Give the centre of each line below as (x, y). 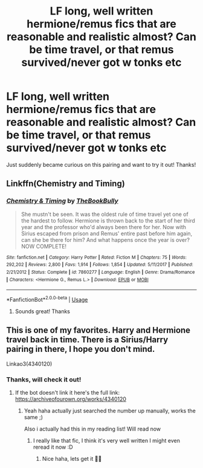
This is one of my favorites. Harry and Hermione (98, 330)
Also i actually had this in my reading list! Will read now (92, 429)
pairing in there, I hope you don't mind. (81, 349)
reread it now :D (53, 447)
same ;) (34, 417)
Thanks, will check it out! (44, 379)
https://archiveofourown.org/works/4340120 (71, 399)
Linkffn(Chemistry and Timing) (66, 184)
